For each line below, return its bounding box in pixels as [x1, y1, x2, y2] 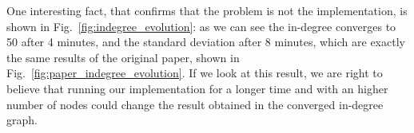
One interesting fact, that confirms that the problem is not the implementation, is [6, 2, 408, 18]
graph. [6, 111, 38, 128]
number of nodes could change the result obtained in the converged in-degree [6, 96, 384, 112]
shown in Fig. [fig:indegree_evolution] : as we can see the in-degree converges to [6, 18, 396, 34]
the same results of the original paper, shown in [6, 49, 240, 65]
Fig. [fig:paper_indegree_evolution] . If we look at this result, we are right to [6, 65, 383, 81]
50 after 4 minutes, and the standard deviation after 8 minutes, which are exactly [6, 33, 405, 50]
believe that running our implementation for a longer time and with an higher [6, 80, 388, 96]
